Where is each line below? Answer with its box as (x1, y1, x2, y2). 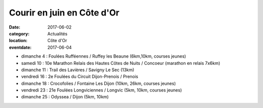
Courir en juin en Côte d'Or (9, 7, 119, 18)
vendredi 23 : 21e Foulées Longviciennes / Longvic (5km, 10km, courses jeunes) (21, 87, 182, 93)
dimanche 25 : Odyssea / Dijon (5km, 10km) (21, 94, 109, 100)
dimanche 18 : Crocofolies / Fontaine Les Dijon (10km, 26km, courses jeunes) (21, 80, 176, 86)
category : (9, 31, 30, 36)
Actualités (47, 31, 68, 36)
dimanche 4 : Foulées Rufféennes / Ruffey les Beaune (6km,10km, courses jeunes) (21, 53, 186, 59)
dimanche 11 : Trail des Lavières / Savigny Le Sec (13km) (21, 67, 134, 73)
